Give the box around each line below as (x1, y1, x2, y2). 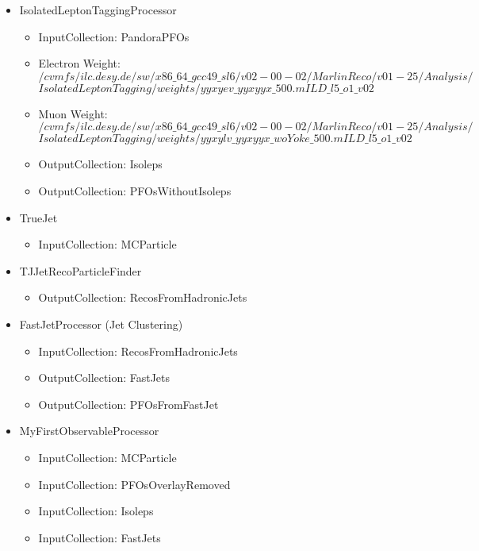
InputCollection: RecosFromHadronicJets (38, 342, 238, 359)
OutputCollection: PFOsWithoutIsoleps (38, 182, 232, 198)
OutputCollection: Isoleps (38, 156, 163, 172)
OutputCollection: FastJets (38, 369, 171, 386)
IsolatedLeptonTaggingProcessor (19, 2, 177, 17)
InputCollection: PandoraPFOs (38, 28, 190, 44)
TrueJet (19, 209, 58, 225)
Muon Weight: (38, 105, 108, 121)
